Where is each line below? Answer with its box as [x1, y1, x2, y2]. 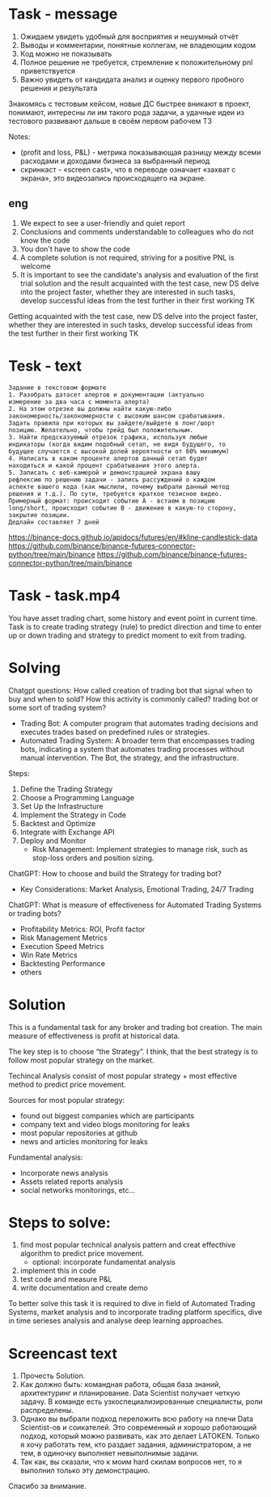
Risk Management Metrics [19, 932, 108, 943]
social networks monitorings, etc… [19, 1185, 136, 1194]
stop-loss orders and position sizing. [32, 853, 155, 863]
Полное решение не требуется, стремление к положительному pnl [19, 57, 253, 67]
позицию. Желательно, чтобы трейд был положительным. [8, 426, 194, 434]
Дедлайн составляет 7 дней [8, 518, 100, 526]
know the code [19, 235, 70, 245]
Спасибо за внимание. [8, 1482, 87, 1491]
